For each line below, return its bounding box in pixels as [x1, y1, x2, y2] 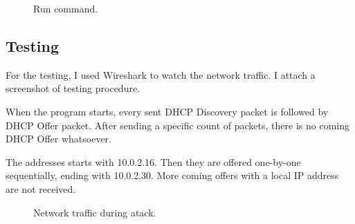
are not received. [6, 181, 76, 196]
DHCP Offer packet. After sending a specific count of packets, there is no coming [6, 118, 349, 132]
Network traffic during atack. [33, 205, 156, 219]
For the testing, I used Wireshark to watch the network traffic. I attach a [6, 67, 316, 82]
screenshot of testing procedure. [6, 81, 140, 95]
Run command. [33, 1, 98, 15]
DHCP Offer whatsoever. [6, 131, 111, 146]
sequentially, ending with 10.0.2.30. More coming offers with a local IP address [6, 168, 339, 183]
